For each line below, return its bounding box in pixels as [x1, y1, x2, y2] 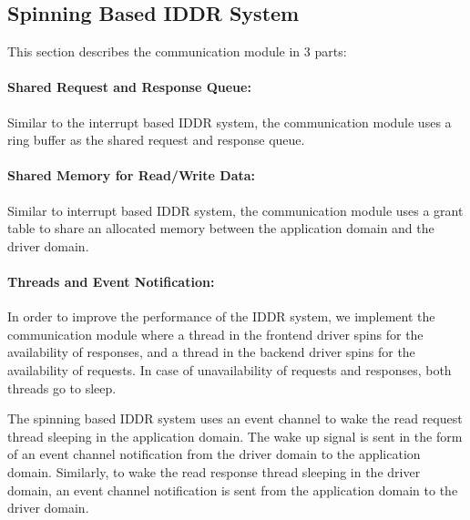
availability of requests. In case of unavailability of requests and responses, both [7, 360, 452, 379]
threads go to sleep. [7, 378, 117, 397]
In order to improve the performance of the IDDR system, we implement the [7, 307, 435, 326]
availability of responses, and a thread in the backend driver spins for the [7, 342, 415, 362]
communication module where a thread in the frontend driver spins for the [7, 324, 424, 343]
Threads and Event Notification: [7, 271, 215, 291]
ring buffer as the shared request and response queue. [7, 130, 305, 149]
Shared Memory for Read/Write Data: [7, 166, 256, 185]
